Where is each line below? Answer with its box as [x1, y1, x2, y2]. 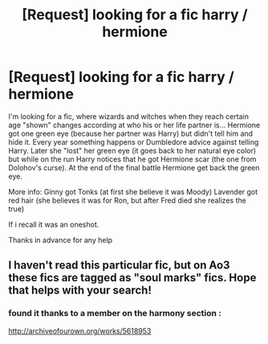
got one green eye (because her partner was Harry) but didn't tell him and [8, 129, 254, 138]
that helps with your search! [8, 284, 152, 297]
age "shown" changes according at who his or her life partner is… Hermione [8, 120, 261, 129]
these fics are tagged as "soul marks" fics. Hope [8, 271, 257, 285]
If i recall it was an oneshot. [8, 219, 99, 229]
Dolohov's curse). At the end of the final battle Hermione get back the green [8, 162, 260, 172]
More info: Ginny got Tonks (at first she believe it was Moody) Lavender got [8, 186, 258, 196]
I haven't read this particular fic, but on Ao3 [8, 259, 230, 272]
